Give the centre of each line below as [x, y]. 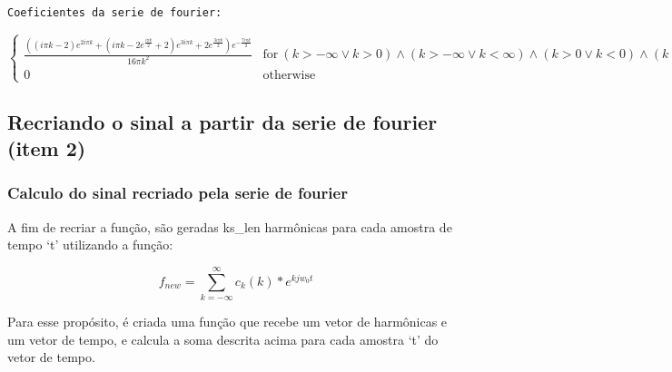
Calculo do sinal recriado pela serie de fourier [178, 193]
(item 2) [47, 148]
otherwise [289, 76]
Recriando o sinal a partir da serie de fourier [222, 121]
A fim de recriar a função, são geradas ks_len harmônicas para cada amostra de [230, 226]
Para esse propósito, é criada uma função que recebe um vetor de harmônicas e [227, 322]
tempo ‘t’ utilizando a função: [90, 245]
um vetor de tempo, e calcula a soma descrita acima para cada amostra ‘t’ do [223, 339]
